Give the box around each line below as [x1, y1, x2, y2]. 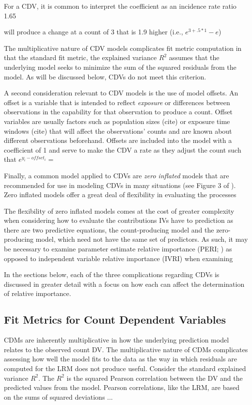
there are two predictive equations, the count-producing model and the [4, 224, 214, 234]
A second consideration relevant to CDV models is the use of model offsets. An [4, 88, 238, 98]
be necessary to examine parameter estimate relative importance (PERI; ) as [4, 244, 232, 254]
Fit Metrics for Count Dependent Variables [4, 312, 226, 327]
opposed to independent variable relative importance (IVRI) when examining [4, 253, 233, 263]
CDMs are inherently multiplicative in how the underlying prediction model [4, 335, 229, 345]
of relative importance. [4, 288, 71, 298]
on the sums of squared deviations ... [4, 391, 113, 402]
